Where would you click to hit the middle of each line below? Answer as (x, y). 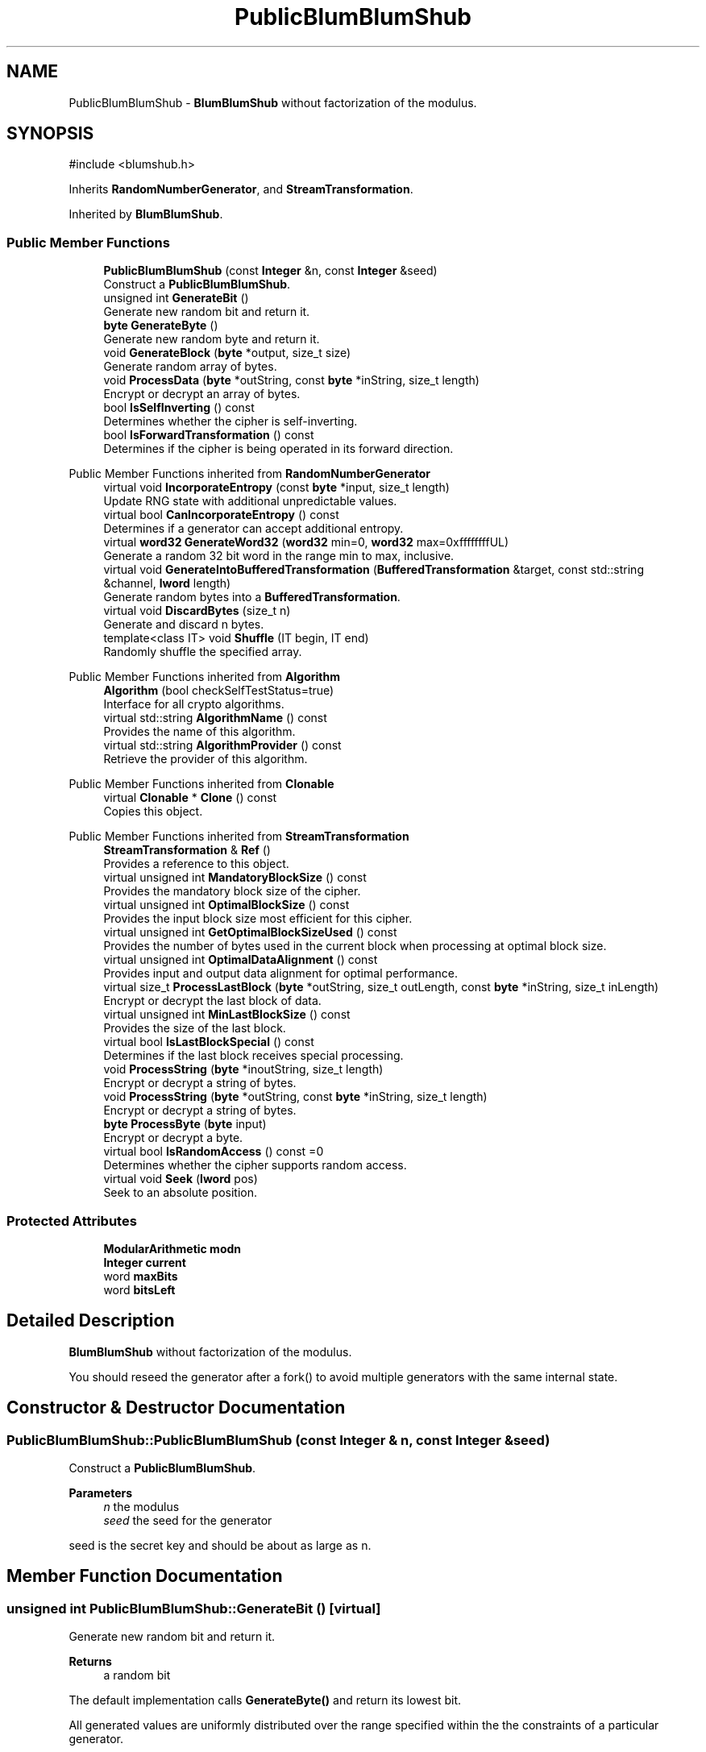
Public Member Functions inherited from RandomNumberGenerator (250, 474)
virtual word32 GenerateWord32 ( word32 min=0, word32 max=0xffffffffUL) (306, 542)
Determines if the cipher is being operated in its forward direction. (278, 449)
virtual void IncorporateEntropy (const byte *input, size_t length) (276, 488)
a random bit (137, 1675)
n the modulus (141, 1507)
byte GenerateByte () (161, 326)
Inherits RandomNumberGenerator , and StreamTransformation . (241, 189)
